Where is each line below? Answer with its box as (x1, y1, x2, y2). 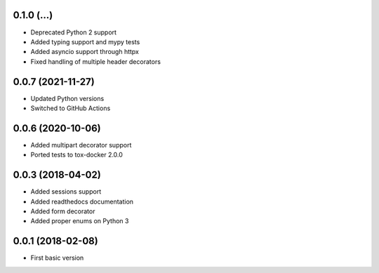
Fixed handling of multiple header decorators (30, 57, 161, 66)
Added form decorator (30, 207, 95, 215)
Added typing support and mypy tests (30, 37, 140, 46)
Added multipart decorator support (30, 140, 132, 149)
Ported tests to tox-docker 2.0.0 (30, 151, 123, 159)
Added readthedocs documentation (30, 197, 133, 206)
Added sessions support (30, 187, 102, 196)
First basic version (30, 253, 84, 262)
